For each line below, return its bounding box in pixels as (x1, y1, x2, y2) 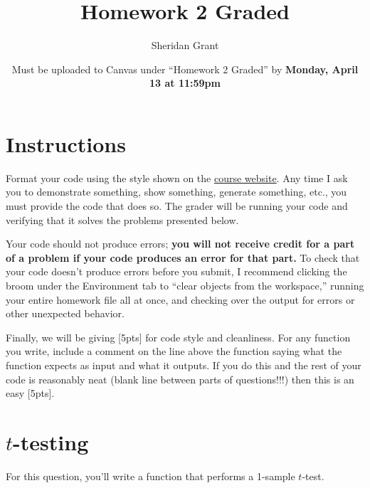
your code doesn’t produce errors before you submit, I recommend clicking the (6, 264, 347, 279)
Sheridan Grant (151, 38, 219, 53)
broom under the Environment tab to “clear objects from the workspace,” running (6, 278, 364, 292)
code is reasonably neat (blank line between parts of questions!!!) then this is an (6, 371, 354, 386)
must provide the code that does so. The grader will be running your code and (6, 198, 348, 213)
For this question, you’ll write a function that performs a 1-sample (6, 468, 295, 483)
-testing (13, 427, 89, 456)
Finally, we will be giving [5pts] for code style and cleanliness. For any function (6, 329, 351, 344)
